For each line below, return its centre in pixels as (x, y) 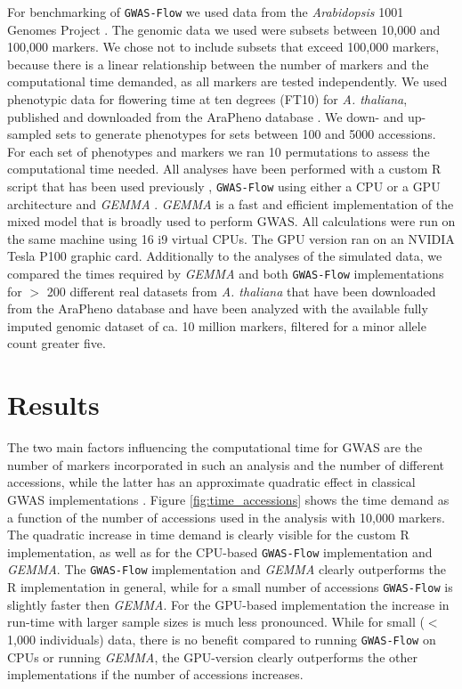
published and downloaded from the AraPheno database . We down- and (206, 116)
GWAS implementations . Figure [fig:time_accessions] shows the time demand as (228, 499)
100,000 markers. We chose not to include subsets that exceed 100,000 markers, (223, 47)
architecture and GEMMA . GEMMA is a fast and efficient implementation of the (231, 203)
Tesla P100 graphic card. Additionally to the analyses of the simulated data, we (225, 256)
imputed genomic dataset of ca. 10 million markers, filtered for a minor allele (217, 325)
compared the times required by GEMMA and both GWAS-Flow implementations (226, 274)
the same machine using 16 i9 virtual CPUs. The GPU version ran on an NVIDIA (231, 238)
